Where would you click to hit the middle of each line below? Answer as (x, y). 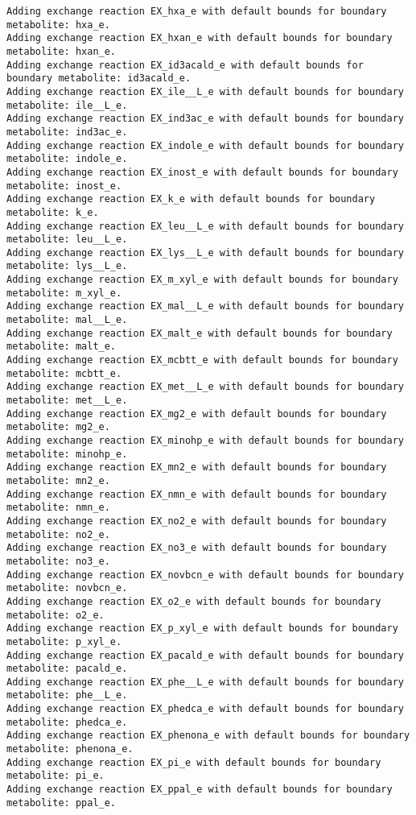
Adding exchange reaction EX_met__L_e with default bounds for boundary (205, 387)
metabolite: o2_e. (56, 615)
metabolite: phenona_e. (70, 749)
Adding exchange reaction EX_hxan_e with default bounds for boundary (200, 38)
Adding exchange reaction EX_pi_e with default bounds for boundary (194, 762)
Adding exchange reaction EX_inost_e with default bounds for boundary (202, 172)
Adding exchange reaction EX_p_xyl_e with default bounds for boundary (202, 629)
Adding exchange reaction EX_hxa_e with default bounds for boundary (197, 11)
